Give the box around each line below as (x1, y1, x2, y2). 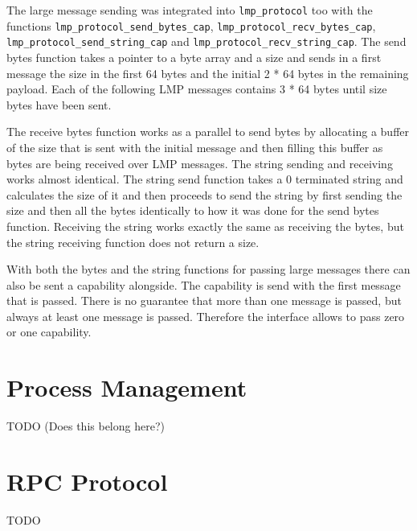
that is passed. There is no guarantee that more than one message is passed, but (6, 292, 402, 309)
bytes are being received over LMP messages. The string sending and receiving (6, 154, 393, 171)
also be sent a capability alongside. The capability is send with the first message (6, 276, 401, 293)
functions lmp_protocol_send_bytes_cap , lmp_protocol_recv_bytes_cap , (6, 17, 376, 34)
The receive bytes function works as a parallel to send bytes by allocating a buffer (6, 123, 410, 140)
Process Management (6, 371, 247, 404)
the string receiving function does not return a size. (6, 233, 260, 250)
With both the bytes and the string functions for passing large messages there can (6, 261, 411, 278)
